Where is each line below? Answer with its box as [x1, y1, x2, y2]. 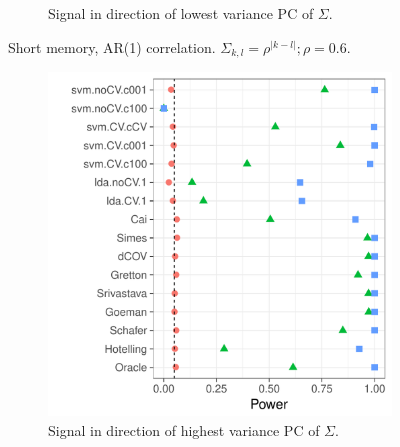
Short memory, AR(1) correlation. [8, 36, 216, 57]
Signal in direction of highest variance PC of [48, 419, 320, 440]
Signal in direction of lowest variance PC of [48, 3, 314, 23]
